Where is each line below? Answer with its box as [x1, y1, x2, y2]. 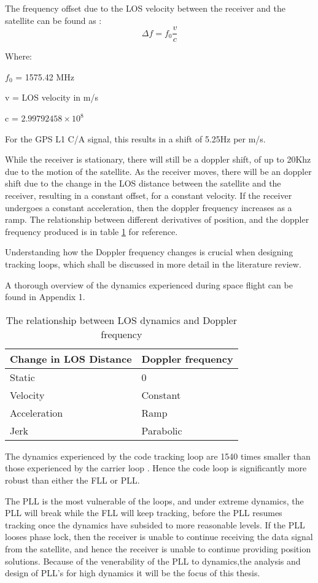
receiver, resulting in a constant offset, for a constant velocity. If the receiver [5, 189, 292, 201]
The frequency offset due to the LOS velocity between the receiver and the [5, 2, 285, 14]
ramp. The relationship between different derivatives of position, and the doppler [5, 213, 309, 226]
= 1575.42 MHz [15, 70, 74, 83]
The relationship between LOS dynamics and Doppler [6, 312, 237, 327]
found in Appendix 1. [5, 290, 85, 303]
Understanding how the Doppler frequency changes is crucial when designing [5, 245, 293, 258]
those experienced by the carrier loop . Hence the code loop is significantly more [5, 461, 307, 474]
